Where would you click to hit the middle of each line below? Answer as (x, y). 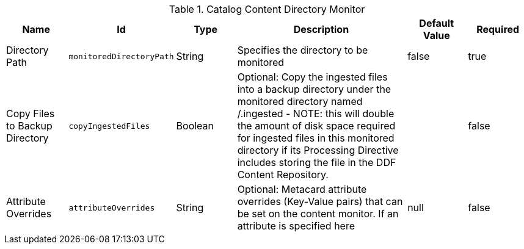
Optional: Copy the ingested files (312, 77)
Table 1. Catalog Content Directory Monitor (267, 9)
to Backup (29, 126)
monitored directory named (300, 101)
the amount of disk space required (316, 126)
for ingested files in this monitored (316, 138)
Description (321, 29)
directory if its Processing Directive (318, 150)
